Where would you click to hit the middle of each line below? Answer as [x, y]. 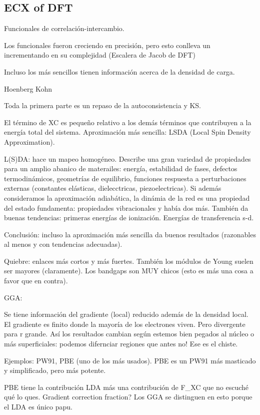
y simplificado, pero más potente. [55, 370]
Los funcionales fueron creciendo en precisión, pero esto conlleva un [107, 45]
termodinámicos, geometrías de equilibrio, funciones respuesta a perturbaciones [125, 178]
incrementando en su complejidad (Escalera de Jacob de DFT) [100, 55]
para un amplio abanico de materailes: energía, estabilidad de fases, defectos [121, 168]
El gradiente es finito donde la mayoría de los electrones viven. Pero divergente [125, 324]
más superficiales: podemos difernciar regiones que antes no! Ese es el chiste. [121, 344]
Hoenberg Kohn [28, 88]
